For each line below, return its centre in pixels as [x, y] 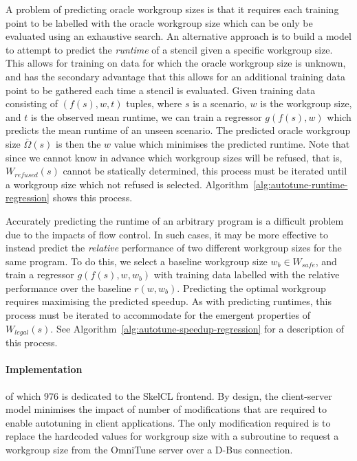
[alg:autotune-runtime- [301, 184]
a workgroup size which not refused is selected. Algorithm [127, 184]
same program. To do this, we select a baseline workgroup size [137, 261]
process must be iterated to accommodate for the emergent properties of [158, 315]
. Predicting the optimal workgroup [251, 288]
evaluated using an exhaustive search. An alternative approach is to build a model [178, 36]
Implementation [44, 369]
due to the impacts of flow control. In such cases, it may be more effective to [167, 234]
